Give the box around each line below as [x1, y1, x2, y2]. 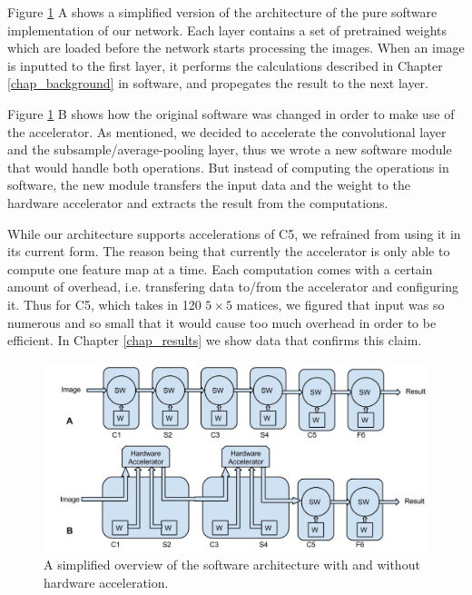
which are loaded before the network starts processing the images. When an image [7, 38, 465, 57]
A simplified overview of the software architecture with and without [44, 555, 420, 574]
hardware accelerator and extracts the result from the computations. [7, 193, 388, 212]
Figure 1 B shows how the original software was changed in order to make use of [7, 104, 455, 123]
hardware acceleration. [44, 572, 169, 591]
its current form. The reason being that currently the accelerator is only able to [7, 242, 450, 261]
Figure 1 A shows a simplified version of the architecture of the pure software [7, 3, 438, 21]
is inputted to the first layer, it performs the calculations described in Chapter [7, 55, 443, 74]
